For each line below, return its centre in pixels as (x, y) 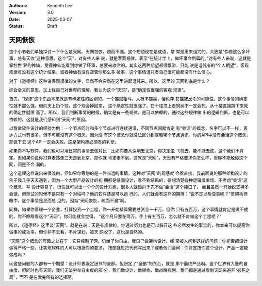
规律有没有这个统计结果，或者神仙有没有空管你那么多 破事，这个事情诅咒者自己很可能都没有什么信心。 (112, 72)
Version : (18, 13)
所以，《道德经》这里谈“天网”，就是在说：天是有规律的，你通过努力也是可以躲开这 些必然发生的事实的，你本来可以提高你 (129, 225)
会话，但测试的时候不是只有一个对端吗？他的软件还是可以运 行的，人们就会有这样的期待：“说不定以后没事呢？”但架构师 (128, 194)
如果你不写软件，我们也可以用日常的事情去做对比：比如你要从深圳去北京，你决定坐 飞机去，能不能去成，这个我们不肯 (126, 151)
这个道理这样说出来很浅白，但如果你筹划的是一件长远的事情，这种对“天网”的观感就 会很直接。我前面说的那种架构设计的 (128, 173)
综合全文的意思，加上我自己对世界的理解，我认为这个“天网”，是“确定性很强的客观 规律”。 (98, 90)
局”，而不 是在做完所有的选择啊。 (42, 277)
